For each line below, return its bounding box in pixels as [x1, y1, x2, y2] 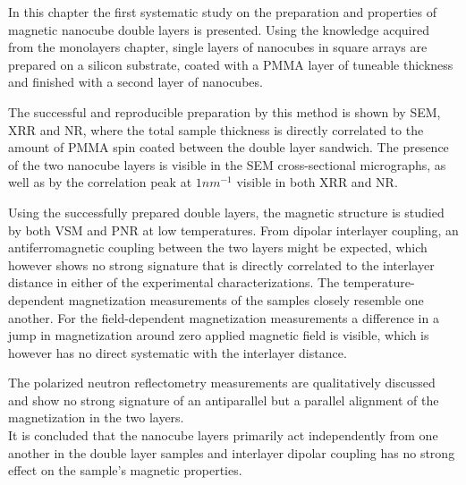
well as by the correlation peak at [8, 173, 192, 191]
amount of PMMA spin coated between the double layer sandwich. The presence [8, 138, 449, 157]
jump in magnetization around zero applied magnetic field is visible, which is [8, 326, 429, 345]
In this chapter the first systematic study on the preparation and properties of [8, 3, 437, 21]
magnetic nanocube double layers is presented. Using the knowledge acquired [8, 20, 429, 38]
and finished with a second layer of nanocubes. [8, 72, 263, 91]
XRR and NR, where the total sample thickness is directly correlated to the [8, 120, 424, 139]
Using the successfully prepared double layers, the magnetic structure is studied [8, 202, 445, 221]
